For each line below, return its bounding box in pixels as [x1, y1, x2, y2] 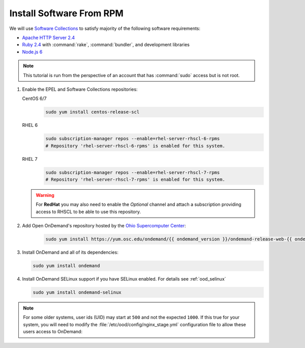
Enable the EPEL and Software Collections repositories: [22, 86, 138, 92]
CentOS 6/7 [22, 95, 47, 101]
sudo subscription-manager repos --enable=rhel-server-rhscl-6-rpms [45, 136, 220, 142]
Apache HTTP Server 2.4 [22, 34, 75, 41]
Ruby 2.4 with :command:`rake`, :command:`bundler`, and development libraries [22, 42, 190, 48]
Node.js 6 [22, 49, 43, 55]
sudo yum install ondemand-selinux [33, 290, 121, 295]
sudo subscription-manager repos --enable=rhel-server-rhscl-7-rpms [45, 169, 220, 175]
